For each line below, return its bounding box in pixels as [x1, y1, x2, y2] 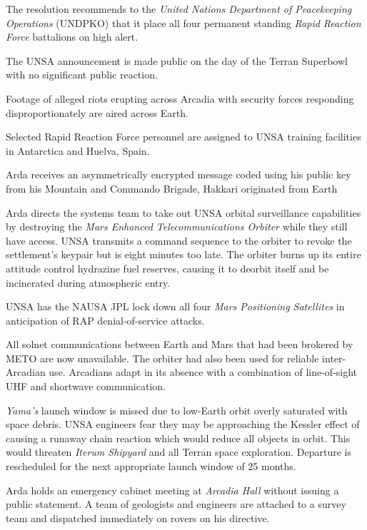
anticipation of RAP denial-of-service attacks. [6, 312, 205, 327]
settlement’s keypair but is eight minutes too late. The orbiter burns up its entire [6, 247, 361, 262]
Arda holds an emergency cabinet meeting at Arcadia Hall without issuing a [6, 482, 339, 497]
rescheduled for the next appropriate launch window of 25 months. [6, 459, 296, 474]
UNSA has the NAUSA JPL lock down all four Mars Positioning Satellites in [6, 299, 345, 314]
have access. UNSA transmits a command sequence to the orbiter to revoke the [6, 233, 352, 248]
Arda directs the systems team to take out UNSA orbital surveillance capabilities [6, 205, 361, 220]
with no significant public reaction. [6, 67, 158, 82]
